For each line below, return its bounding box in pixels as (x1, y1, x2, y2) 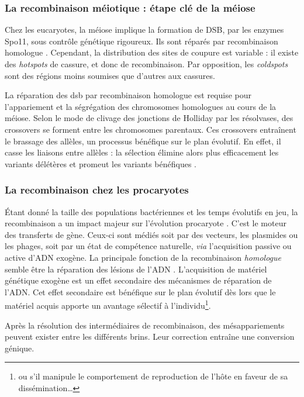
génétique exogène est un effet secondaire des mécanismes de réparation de (5, 274, 272, 286)
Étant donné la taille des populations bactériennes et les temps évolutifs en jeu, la (5, 205, 298, 218)
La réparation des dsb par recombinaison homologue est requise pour (5, 89, 252, 101)
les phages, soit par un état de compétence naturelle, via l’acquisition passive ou (5, 240, 292, 252)
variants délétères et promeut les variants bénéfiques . (5, 157, 196, 170)
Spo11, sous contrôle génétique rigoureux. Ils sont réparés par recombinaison (5, 34, 278, 47)
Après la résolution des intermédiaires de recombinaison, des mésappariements (5, 319, 285, 331)
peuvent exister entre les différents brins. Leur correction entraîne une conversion (5, 330, 295, 343)
